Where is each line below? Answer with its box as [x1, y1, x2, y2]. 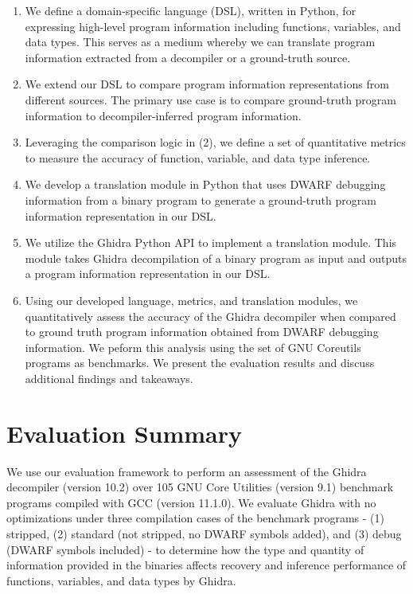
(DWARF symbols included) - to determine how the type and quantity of [6, 541, 364, 557]
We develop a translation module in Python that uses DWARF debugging [25, 176, 386, 193]
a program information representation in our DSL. [25, 265, 271, 282]
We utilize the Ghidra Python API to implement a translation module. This [25, 234, 397, 251]
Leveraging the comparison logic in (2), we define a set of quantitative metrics [25, 134, 406, 150]
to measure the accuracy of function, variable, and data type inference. [25, 149, 371, 166]
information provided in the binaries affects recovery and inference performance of [6, 557, 407, 573]
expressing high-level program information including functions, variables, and [25, 18, 401, 34]
